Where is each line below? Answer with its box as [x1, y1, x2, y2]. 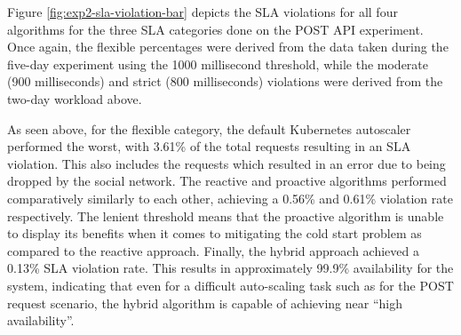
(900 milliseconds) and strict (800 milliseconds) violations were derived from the [7, 72, 443, 91]
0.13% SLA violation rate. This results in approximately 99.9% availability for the [7, 259, 454, 277]
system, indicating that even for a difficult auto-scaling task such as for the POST [7, 275, 454, 294]
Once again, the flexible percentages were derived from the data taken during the [7, 37, 449, 56]
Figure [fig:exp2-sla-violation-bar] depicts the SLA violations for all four [7, 3, 398, 20]
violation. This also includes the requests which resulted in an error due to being [7, 154, 446, 172]
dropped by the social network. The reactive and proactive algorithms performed [7, 171, 447, 190]
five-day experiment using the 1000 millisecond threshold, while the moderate [7, 54, 429, 73]
